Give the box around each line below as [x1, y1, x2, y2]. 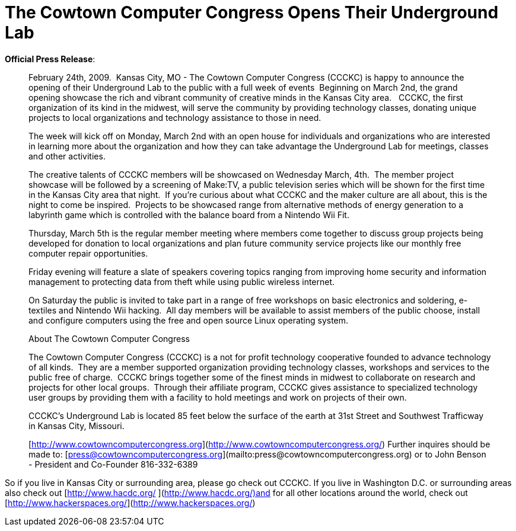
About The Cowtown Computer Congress [28, 333, 190, 344]
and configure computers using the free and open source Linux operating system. [28, 315, 349, 325]
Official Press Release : [5, 53, 95, 64]
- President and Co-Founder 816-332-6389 [28, 459, 198, 469]
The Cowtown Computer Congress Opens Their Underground [5, 2, 499, 23]
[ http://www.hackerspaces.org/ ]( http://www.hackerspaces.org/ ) [5, 497, 256, 508]
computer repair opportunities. [28, 248, 148, 258]
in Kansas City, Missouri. [28, 420, 125, 431]
